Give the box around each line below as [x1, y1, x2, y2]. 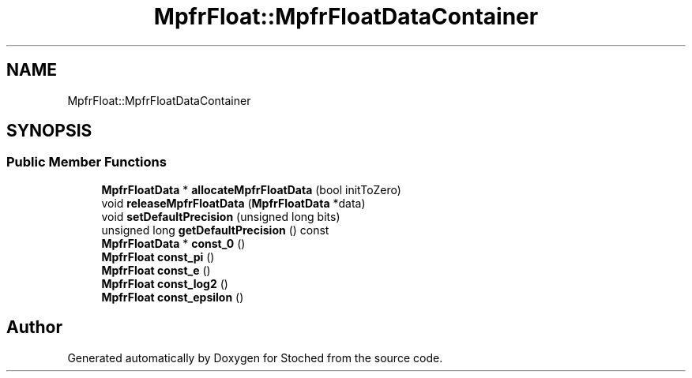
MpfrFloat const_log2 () [101, 276, 228, 290]
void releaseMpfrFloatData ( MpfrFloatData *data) [101, 196, 366, 210]
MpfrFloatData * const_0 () [101, 236, 246, 250]
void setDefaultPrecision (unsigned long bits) [101, 209, 340, 223]
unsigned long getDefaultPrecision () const [101, 223, 329, 237]
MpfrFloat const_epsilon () [101, 290, 244, 304]
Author [6, 317, 62, 338]
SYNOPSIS [6, 121, 92, 141]
